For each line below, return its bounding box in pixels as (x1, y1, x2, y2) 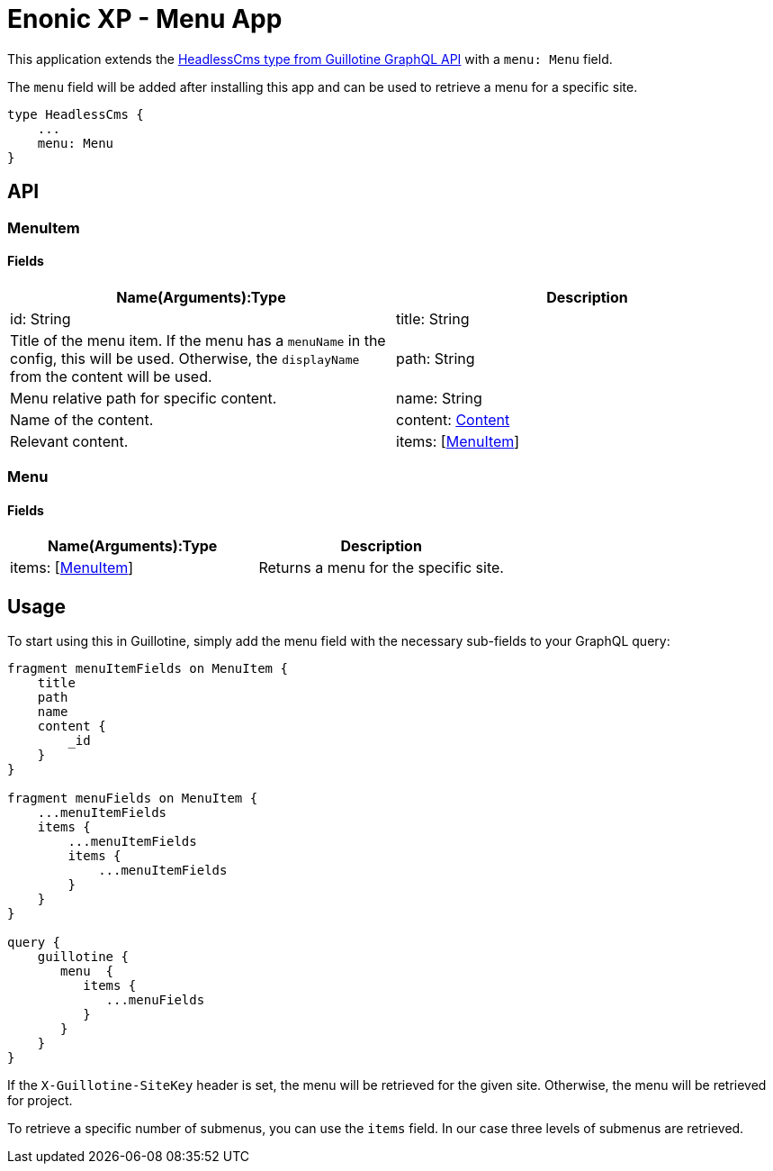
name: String (396, 388, 482, 407)
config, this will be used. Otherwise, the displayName (10, 349, 360, 368)
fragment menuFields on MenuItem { (7, 791, 258, 806)
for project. (7, 1093, 73, 1109)
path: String (396, 349, 475, 368)
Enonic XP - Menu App (7, 4, 283, 34)
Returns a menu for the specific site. (258, 558, 504, 577)
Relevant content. (10, 431, 129, 450)
